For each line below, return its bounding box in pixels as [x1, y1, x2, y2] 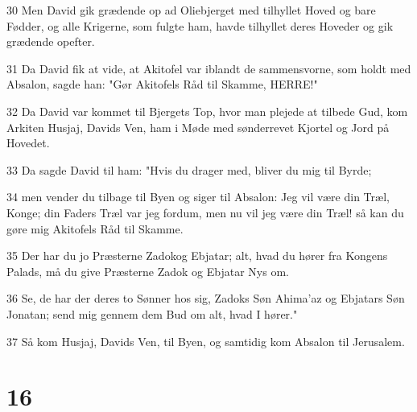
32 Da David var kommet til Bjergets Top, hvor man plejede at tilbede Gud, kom [6, 102, 408, 119]
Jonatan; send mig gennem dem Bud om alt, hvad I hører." [6, 305, 298, 322]
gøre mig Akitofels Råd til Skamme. [6, 220, 184, 237]
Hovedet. [6, 134, 50, 151]
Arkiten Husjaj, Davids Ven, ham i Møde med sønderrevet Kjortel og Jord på [6, 118, 390, 135]
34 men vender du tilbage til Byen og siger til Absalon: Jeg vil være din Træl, [6, 188, 390, 205]
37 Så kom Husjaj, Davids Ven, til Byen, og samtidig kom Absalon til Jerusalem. [6, 332, 405, 349]
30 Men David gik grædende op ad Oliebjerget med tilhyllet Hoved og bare [6, 2, 376, 18]
